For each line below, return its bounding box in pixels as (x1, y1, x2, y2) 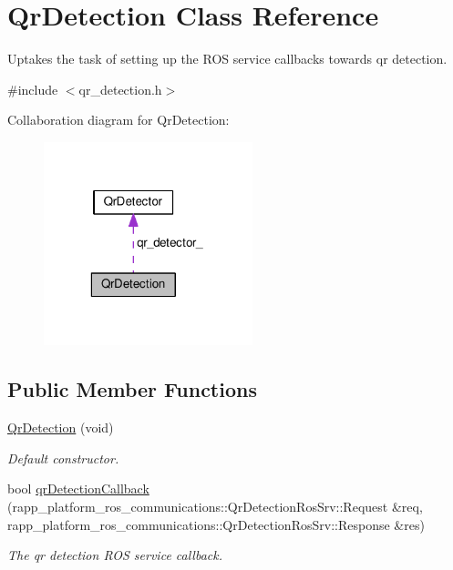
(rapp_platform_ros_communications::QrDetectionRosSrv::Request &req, (7, 497, 423, 516)
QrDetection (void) (7, 418, 114, 437)
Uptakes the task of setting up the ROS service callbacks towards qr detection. (7, 49, 448, 68)
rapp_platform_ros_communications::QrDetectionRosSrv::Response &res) (7, 514, 425, 534)
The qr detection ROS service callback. (7, 545, 223, 565)
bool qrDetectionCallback (7, 479, 149, 498)
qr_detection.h (78, 79, 162, 98)
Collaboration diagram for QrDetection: (7, 110, 230, 129)
